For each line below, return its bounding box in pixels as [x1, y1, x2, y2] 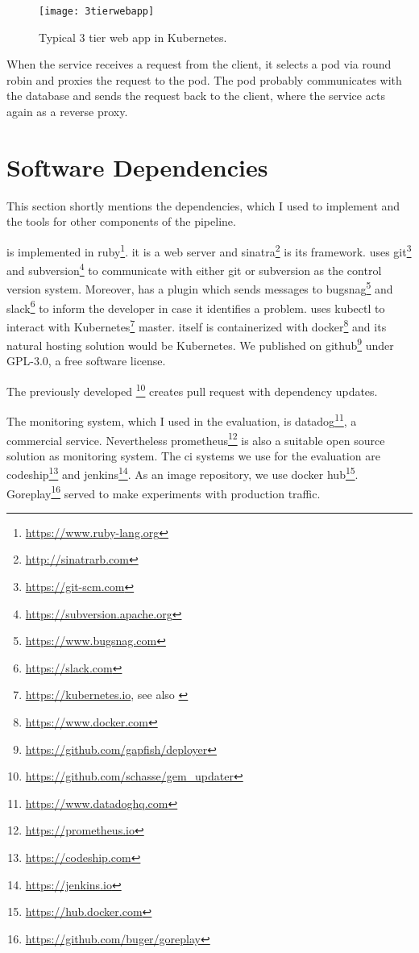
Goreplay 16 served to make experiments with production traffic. [6, 482, 321, 501]
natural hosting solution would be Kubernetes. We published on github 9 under [6, 335, 394, 353]
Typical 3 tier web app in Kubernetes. [39, 28, 227, 45]
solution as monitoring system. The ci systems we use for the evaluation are [6, 447, 380, 464]
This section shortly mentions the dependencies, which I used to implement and [6, 197, 400, 214]
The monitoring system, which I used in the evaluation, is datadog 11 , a [6, 410, 357, 429]
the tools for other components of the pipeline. [6, 213, 236, 230]
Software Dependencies [6, 150, 268, 183]
